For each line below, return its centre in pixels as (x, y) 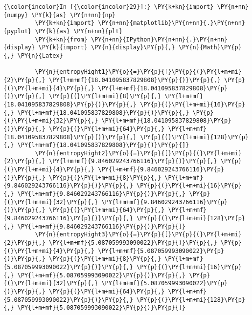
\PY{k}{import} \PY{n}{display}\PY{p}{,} (107, 48)
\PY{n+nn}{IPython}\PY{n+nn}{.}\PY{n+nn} (159, 39)
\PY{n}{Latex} (40, 55)
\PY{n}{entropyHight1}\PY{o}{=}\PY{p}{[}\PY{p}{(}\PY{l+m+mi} (138, 72)
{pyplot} (18, 31)
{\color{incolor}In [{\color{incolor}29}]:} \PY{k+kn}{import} (109, 7)
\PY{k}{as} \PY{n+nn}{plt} (79, 31)
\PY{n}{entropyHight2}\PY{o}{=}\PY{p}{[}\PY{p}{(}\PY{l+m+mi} (138, 153)
